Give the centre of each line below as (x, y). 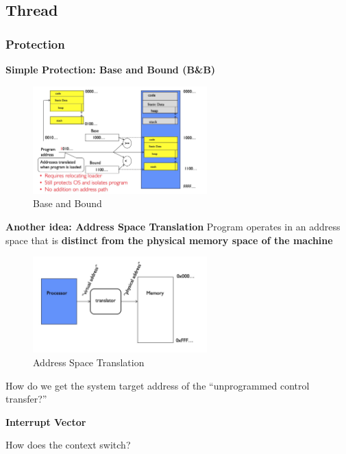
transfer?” (26, 399)
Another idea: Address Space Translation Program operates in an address (173, 227)
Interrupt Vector (46, 421)
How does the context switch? (68, 445)
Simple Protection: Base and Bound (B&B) (111, 69)
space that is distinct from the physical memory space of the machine (169, 240)
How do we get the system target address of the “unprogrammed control (158, 385)
